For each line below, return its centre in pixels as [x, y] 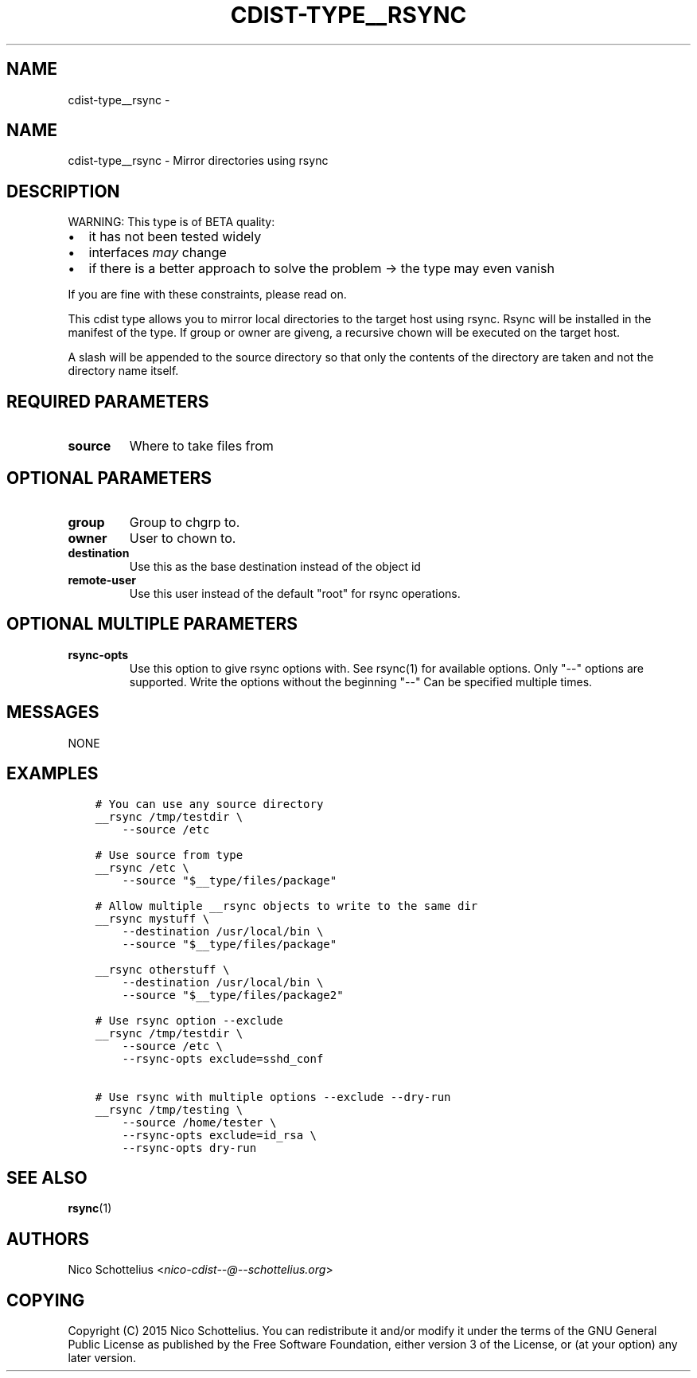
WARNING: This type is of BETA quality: [171, 222]
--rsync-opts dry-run [189, 1148]
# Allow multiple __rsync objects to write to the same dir [286, 906]
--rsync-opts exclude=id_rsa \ [219, 1135]
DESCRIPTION [63, 191]
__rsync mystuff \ [152, 918]
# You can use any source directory [209, 804]
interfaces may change [158, 253]
